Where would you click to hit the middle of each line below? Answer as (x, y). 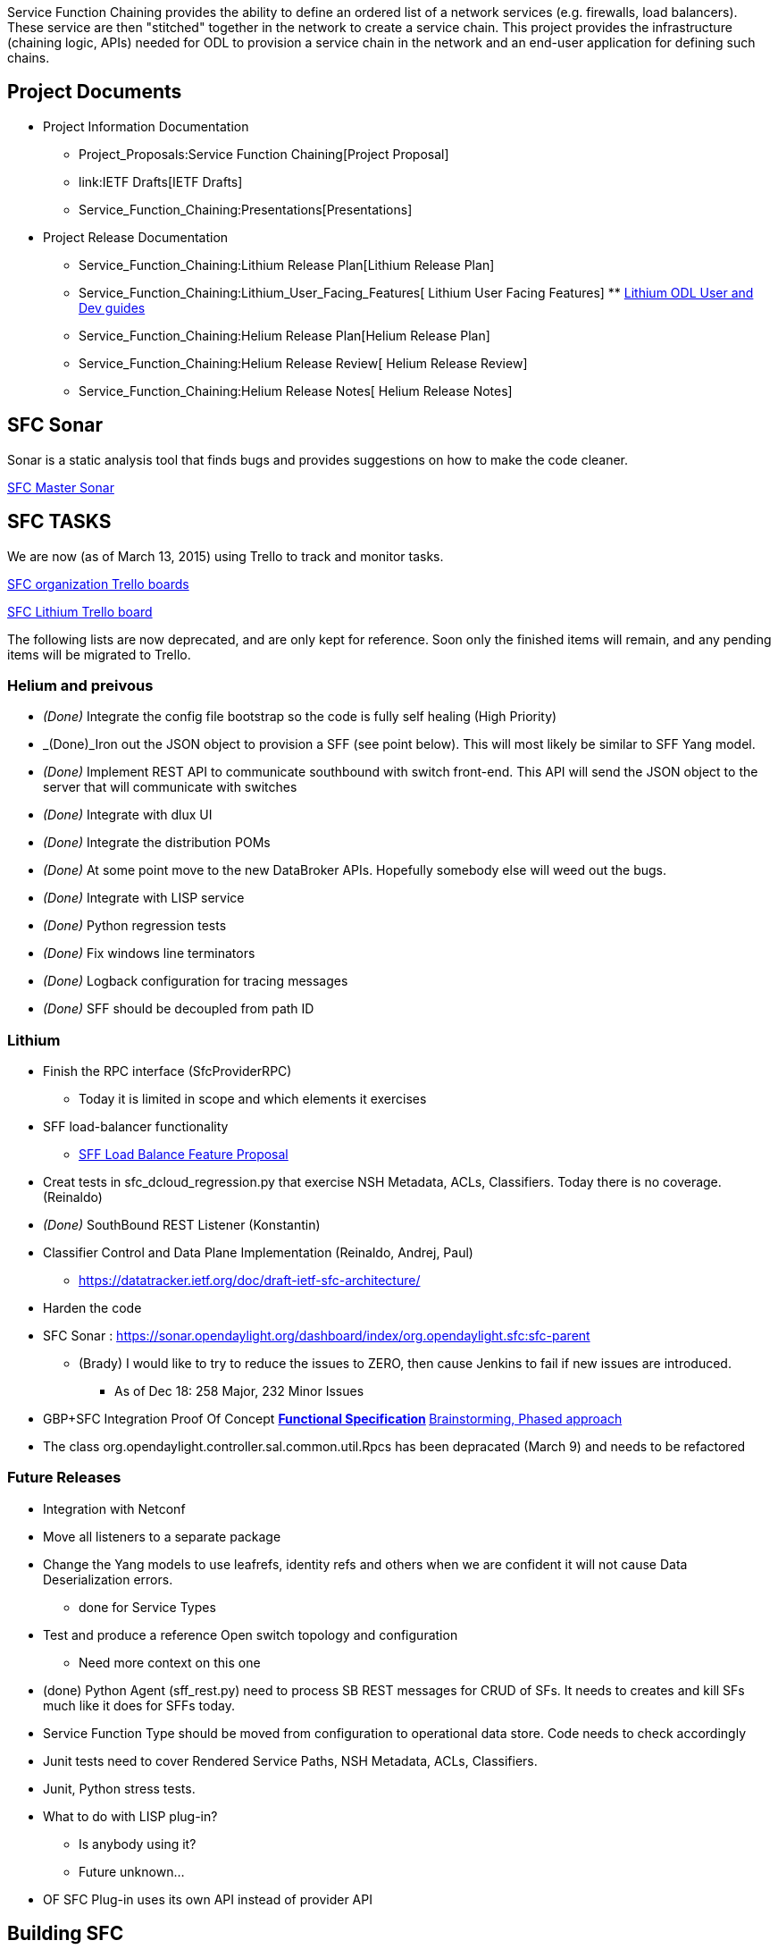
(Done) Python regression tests (135, 926)
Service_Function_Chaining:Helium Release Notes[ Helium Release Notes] (296, 391)
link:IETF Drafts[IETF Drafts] (161, 181)
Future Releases (64, 1478)
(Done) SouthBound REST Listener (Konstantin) (182, 1225)
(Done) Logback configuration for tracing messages (196, 981)
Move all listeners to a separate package (162, 1536)
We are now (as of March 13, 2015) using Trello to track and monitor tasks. (226, 556)
